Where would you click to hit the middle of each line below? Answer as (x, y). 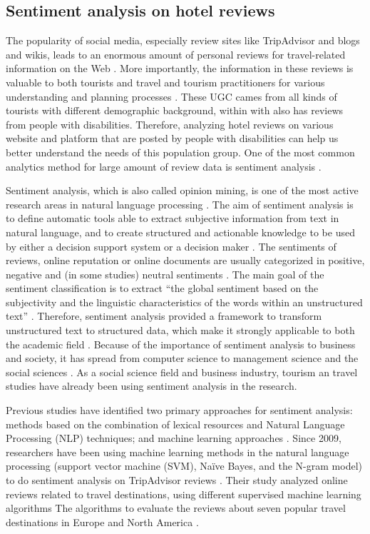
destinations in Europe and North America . (102, 522)
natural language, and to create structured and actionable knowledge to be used (180, 232)
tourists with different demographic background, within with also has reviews (175, 110)
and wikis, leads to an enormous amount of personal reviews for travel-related (176, 54)
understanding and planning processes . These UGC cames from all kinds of (171, 96)
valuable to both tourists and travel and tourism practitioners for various (165, 82)
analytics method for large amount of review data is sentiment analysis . (164, 166)
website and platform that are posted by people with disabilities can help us (172, 138)
